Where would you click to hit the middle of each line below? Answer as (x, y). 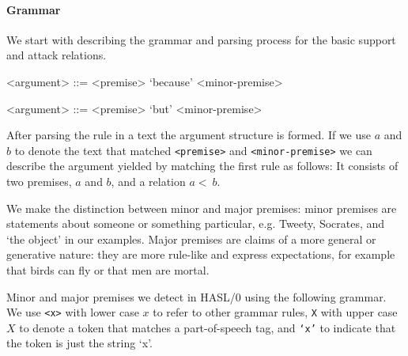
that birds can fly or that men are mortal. (108, 269)
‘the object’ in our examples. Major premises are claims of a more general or (191, 239)
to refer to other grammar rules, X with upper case (275, 312)
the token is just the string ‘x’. (79, 343)
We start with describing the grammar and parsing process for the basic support (201, 39)
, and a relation (148, 182)
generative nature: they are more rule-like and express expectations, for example (201, 254)
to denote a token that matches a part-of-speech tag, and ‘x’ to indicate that (208, 327)
